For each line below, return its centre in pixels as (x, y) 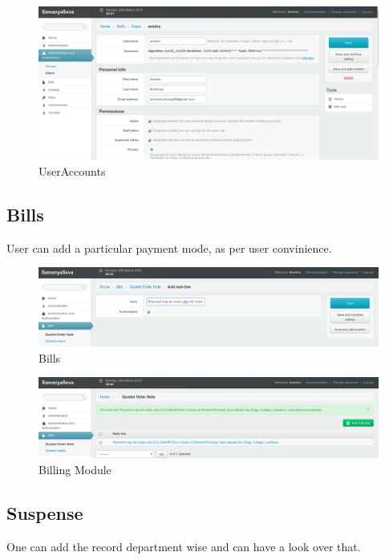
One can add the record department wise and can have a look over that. (184, 546)
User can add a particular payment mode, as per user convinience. (169, 248)
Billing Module (75, 469)
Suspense (45, 512)
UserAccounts (72, 170)
